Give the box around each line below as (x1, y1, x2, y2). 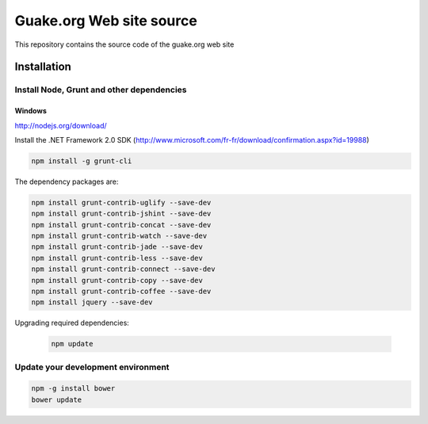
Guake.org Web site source (14, 12, 197, 29)
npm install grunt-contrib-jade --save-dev (31, 243, 204, 251)
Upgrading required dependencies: (14, 318, 130, 328)
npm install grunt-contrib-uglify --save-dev (31, 198, 212, 207)
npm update (51, 339, 94, 349)
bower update (31, 395, 82, 404)
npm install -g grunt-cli (31, 156, 132, 166)
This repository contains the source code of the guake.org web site (14, 40, 235, 49)
